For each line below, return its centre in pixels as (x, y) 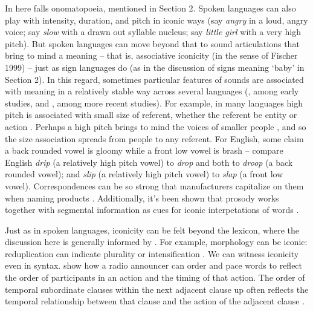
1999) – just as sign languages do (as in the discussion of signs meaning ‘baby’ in (155, 67)
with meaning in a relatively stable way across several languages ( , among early (152, 91)
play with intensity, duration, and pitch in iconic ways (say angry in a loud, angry (156, 20)
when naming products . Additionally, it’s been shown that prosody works (142, 198)
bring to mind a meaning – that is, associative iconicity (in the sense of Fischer (151, 55)
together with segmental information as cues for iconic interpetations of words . (152, 210)
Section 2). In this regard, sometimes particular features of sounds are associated (154, 79)
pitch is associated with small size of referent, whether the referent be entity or (151, 115)
